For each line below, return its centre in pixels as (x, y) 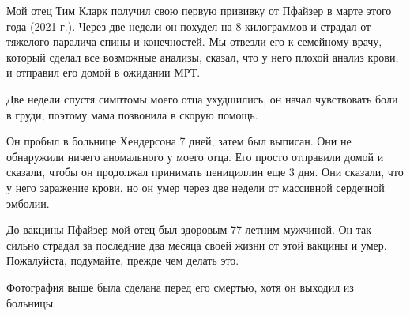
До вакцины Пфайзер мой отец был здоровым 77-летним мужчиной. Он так (189, 229)
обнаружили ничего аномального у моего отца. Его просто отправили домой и (195, 156)
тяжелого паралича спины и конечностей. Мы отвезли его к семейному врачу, (194, 41)
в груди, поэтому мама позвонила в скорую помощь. (132, 114)
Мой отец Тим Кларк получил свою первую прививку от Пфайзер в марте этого (199, 10)
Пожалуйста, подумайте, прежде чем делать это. (123, 260)
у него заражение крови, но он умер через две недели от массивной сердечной (196, 187)
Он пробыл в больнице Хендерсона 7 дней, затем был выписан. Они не (179, 141)
